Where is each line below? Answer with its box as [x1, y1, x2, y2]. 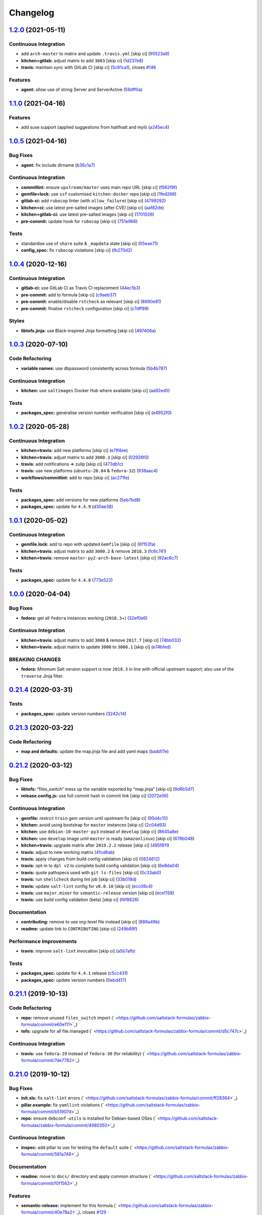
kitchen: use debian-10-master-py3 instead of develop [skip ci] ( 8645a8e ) [21, 829, 179, 834]
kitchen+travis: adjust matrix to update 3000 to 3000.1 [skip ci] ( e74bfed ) [21, 644, 171, 650]
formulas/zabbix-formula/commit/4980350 [21, 1122, 108, 1128]
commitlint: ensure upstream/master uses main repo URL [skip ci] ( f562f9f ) [21, 184, 177, 190]
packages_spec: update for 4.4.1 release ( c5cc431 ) [21, 970, 128, 976]
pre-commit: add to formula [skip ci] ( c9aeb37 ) [21, 292, 116, 297]
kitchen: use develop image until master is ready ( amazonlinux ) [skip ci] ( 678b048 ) [21, 835, 195, 841]
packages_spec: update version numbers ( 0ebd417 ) [21, 977, 127, 983]
